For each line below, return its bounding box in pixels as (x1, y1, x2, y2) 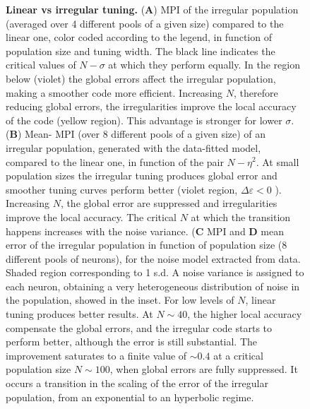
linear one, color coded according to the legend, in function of (6, 30, 272, 45)
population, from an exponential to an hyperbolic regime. (6, 389, 254, 404)
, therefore (233, 85, 278, 100)
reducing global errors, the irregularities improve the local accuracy (6, 99, 297, 114)
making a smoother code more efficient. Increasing (6, 85, 223, 100)
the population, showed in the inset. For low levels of (6, 292, 234, 307)
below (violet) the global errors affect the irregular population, (6, 71, 276, 85)
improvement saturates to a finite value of (6, 348, 187, 362)
